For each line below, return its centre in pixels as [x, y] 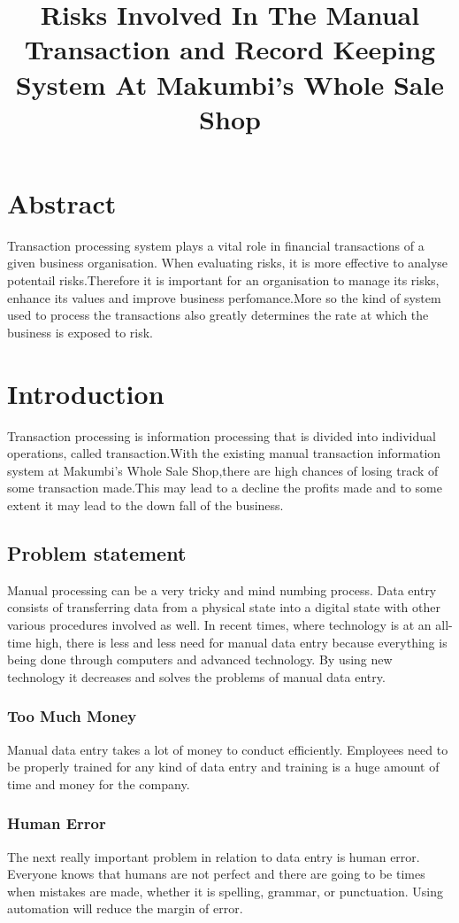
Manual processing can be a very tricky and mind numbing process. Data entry [222, 589]
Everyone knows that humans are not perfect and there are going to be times [216, 874]
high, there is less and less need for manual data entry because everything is [241, 642]
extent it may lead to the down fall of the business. [145, 504]
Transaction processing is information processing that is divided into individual [222, 435]
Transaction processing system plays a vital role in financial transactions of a [216, 245]
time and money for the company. [99, 783]
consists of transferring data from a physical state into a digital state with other [224, 607]
